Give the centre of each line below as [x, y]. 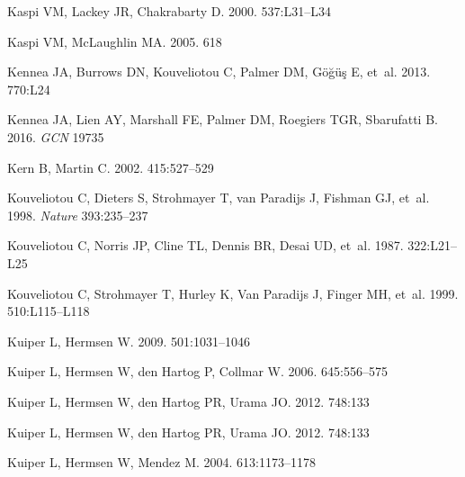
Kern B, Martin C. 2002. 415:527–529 [111, 167]
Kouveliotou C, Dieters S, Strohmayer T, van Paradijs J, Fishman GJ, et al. [219, 198]
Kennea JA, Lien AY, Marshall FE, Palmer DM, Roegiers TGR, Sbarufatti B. [223, 119]
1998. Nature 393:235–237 [78, 215]
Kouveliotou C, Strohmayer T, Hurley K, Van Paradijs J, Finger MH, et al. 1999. [233, 293]
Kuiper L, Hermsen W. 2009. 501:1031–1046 [129, 341]
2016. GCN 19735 [56, 136]
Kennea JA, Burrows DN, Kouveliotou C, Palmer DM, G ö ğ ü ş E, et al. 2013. [219, 72]
